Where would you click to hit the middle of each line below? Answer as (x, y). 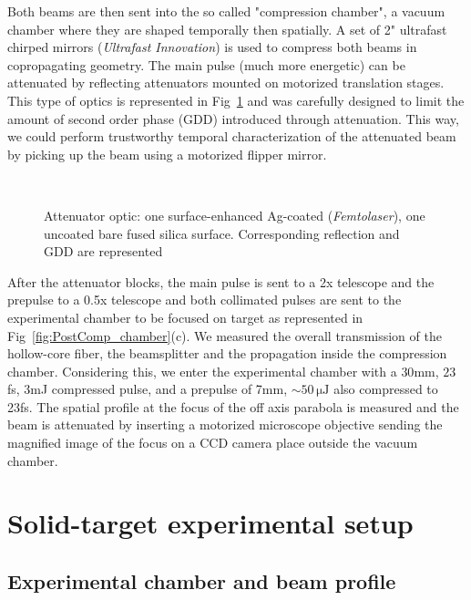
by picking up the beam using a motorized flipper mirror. (167, 154)
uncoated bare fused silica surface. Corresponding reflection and (222, 233)
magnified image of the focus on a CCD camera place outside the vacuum (213, 443)
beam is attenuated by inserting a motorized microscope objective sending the (225, 424)
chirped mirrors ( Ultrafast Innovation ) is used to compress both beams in (212, 47)
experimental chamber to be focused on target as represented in (185, 317)
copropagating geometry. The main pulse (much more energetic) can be (206, 64)
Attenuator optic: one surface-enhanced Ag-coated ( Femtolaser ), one (235, 215)
